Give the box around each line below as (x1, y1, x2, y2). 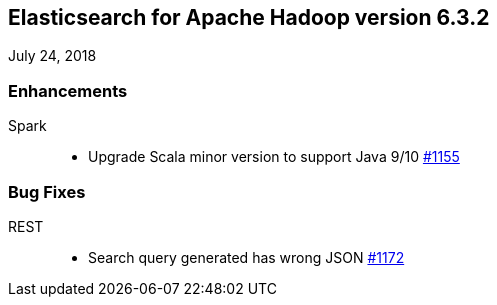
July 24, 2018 (8, 47, 97, 65)
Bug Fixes (8, 181, 86, 202)
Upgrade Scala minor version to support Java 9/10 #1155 (88, 148, 460, 166)
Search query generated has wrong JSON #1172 (88, 248, 405, 266)
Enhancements (8, 80, 128, 101)
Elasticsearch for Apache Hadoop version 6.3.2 (8, 5, 490, 30)
